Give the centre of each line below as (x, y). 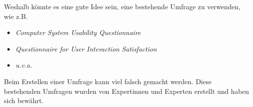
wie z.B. (16, 16)
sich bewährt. (24, 100)
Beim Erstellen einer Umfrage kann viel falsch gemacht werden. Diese (108, 81)
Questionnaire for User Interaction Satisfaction (86, 48)
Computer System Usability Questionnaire (78, 32)
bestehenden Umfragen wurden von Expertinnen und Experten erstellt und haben (126, 91)
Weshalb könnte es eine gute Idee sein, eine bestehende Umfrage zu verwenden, (122, 6)
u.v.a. (24, 65)
